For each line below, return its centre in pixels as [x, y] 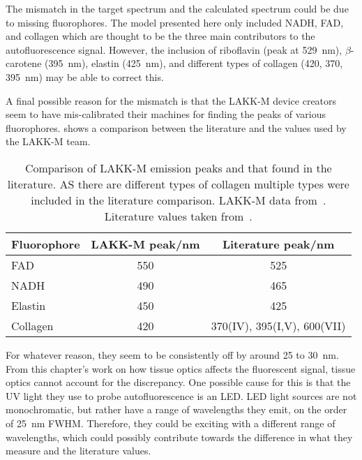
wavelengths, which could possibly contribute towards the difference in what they [179, 437]
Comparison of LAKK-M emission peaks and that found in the [178, 168]
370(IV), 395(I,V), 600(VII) [278, 325]
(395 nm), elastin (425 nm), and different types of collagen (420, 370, [194, 63]
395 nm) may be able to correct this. [85, 76]
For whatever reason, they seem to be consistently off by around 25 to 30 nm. [172, 354]
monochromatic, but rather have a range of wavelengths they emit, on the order [176, 409]
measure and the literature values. [78, 451]
